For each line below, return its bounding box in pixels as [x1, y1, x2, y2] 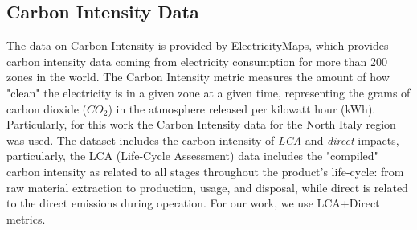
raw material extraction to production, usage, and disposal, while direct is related [6, 179, 408, 195]
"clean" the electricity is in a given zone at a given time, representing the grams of [6, 84, 411, 101]
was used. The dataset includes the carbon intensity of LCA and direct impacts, [6, 131, 399, 148]
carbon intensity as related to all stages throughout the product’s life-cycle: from [6, 162, 404, 179]
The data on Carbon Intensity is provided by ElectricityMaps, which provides [6, 37, 389, 54]
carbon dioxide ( [6, 100, 88, 117]
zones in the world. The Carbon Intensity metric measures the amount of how [6, 68, 390, 85]
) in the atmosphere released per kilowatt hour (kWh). [108, 100, 376, 117]
